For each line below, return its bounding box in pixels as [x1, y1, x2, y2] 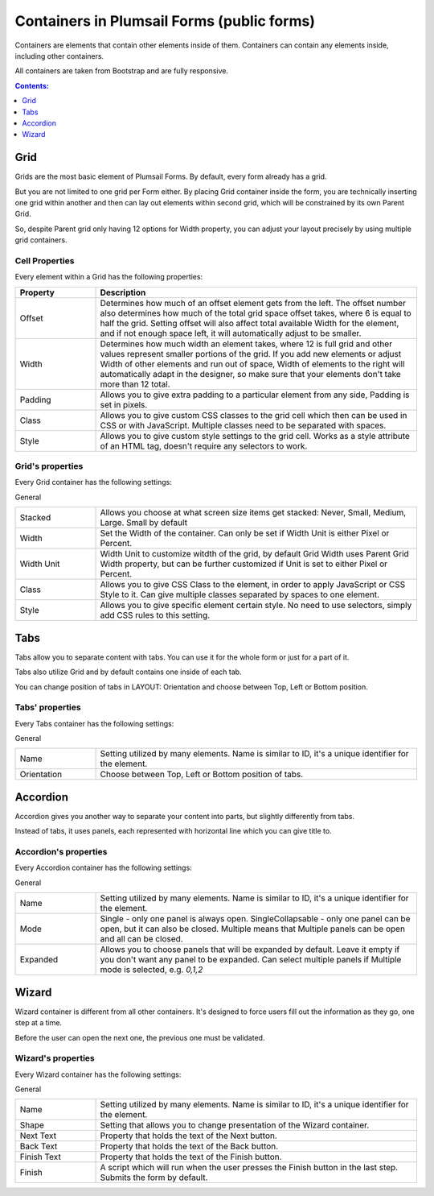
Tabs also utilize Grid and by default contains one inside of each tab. [14, 667, 242, 677]
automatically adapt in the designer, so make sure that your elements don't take [100, 368, 401, 379]
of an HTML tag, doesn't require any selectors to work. [100, 440, 308, 451]
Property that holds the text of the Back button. [100, 1140, 279, 1152]
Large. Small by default [100, 517, 188, 528]
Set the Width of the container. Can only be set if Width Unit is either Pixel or [100, 528, 390, 539]
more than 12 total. [100, 379, 170, 390]
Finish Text [19, 1152, 62, 1163]
